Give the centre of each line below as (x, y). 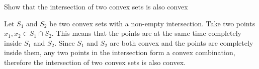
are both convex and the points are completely (182, 42)
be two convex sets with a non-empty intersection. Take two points (152, 23)
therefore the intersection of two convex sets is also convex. (95, 62)
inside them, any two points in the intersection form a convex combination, (120, 52)
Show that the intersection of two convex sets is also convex (96, 6)
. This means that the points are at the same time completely (146, 33)
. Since (65, 42)
